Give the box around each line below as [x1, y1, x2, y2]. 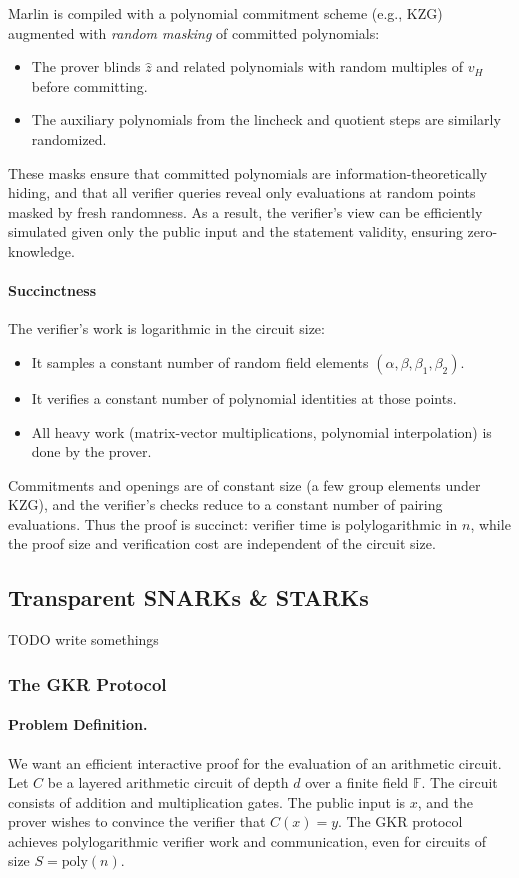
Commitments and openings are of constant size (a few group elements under [8, 474, 481, 495]
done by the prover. [31, 441, 152, 462]
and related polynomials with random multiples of [156, 56, 464, 77]
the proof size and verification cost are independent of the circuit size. [8, 533, 436, 554]
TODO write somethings [8, 629, 159, 650]
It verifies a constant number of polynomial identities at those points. [31, 387, 457, 408]
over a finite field [305, 772, 409, 793]
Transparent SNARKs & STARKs [8, 582, 369, 613]
